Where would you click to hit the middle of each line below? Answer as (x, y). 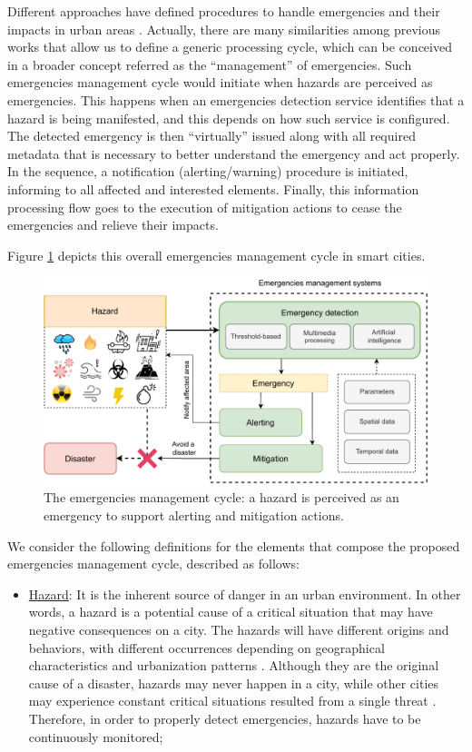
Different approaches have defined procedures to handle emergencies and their (224, 11)
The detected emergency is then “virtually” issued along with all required (211, 136)
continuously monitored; (96, 736)
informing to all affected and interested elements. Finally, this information (213, 188)
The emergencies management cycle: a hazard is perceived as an (221, 497)
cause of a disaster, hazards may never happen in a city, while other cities (234, 683)
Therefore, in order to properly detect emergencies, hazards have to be (225, 718)
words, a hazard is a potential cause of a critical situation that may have (231, 612)
